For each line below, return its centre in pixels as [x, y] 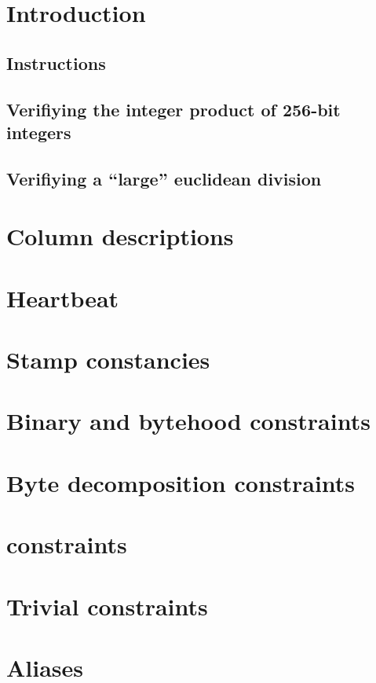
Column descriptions [120, 236]
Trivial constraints [107, 606]
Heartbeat [63, 297]
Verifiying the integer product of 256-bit [173, 109]
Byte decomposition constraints [181, 482]
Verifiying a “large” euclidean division [164, 178]
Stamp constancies [108, 360]
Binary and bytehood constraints [188, 421]
